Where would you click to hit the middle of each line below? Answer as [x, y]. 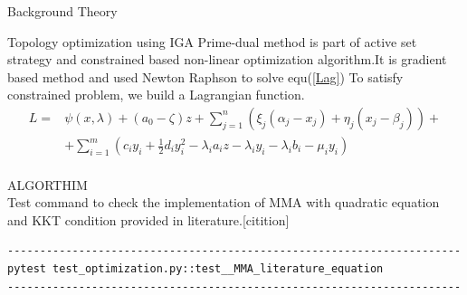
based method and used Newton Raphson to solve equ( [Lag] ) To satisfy [205, 76]
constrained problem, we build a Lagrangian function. [156, 95]
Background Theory [62, 11]
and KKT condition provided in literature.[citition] [148, 219]
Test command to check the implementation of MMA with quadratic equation [224, 202]
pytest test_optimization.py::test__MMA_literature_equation [195, 269]
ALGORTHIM [48, 184]
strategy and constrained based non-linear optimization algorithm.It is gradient [227, 59]
